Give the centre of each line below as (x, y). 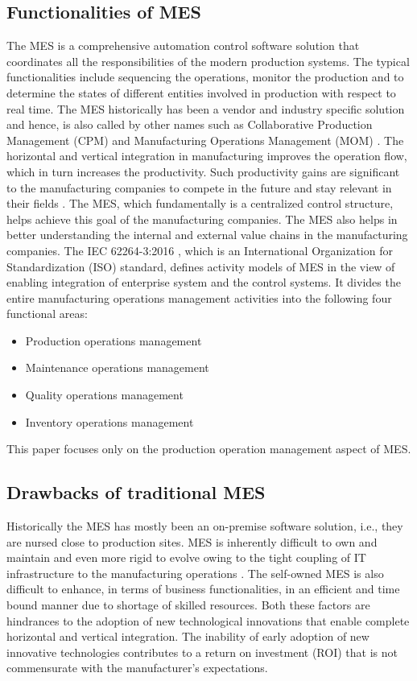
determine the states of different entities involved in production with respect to (201, 92)
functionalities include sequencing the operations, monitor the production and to (205, 77)
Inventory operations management (109, 421)
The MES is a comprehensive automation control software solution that (183, 45)
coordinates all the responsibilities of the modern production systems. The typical (208, 61)
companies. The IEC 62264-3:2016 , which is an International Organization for (200, 250)
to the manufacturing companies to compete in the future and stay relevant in (199, 187)
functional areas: (47, 314)
